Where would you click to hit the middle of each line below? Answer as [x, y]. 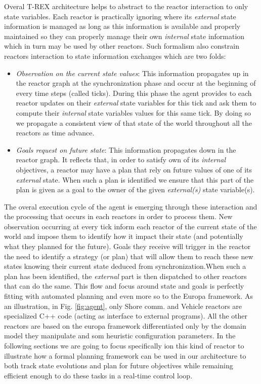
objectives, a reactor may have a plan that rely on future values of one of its [134, 169]
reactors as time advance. [55, 133]
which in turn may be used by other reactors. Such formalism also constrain [122, 46]
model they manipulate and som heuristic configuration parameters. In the [120, 336]
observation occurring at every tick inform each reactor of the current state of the [130, 226]
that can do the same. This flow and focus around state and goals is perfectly [124, 286]
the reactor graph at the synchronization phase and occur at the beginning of [136, 83]
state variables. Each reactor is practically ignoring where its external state [120, 16]
